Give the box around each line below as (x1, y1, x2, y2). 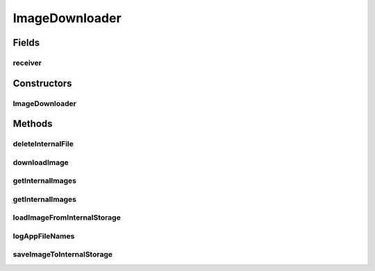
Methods (12, 118, 53, 130)
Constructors (12, 77, 72, 89)
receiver (12, 58, 42, 67)
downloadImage (12, 157, 69, 167)
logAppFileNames (12, 231, 75, 241)
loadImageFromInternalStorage (12, 213, 121, 222)
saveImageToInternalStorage (12, 250, 112, 259)
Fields (12, 37, 40, 49)
